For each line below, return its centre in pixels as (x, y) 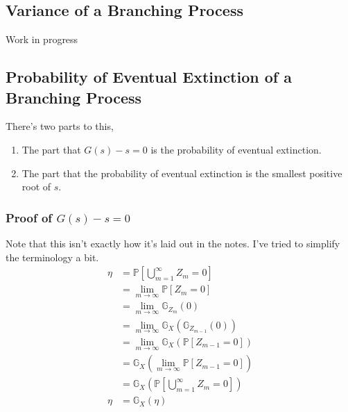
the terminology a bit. (52, 257)
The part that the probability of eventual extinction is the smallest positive (182, 173)
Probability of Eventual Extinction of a (149, 77)
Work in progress (42, 39)
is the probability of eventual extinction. (236, 149)
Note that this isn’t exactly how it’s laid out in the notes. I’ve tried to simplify (173, 243)
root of (36, 187)
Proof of (29, 217)
